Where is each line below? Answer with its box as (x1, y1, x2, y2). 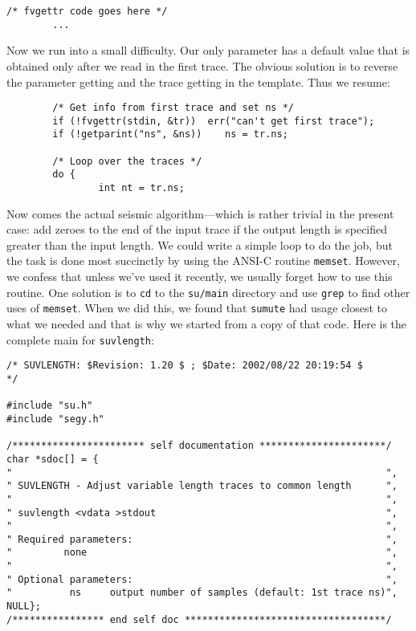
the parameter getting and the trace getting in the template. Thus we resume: (6, 73, 390, 90)
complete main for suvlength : (6, 331, 154, 348)
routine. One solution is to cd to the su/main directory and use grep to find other (6, 283, 410, 300)
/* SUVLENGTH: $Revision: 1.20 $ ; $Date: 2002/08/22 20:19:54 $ (6, 360, 363, 372)
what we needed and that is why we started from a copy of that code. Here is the (6, 315, 407, 332)
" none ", (6, 547, 398, 559)
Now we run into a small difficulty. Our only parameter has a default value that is (6, 42, 410, 59)
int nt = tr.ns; (98, 182, 185, 194)
